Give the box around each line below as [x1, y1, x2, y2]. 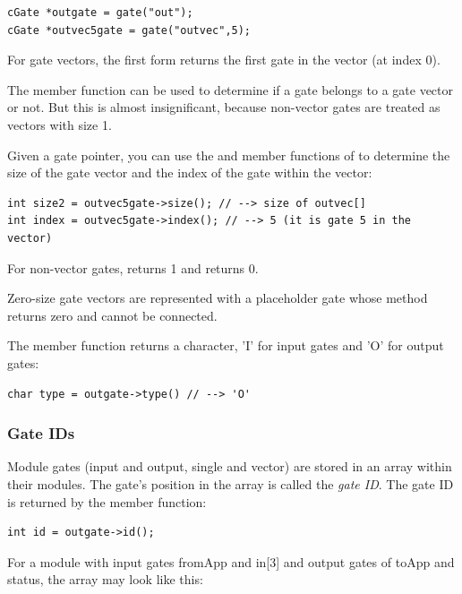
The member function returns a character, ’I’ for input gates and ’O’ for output [7, 336, 444, 355]
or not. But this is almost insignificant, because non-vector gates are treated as [7, 98, 441, 116]
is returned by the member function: [7, 492, 207, 511]
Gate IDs [7, 422, 75, 444]
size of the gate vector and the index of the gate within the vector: [7, 163, 372, 182]
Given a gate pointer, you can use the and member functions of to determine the [7, 145, 450, 164]
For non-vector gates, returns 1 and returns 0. [7, 258, 259, 277]
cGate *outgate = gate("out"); [7, 6, 193, 19]
